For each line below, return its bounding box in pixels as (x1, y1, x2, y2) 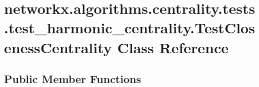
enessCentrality (4, 37, 112, 57)
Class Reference (117, 37, 228, 57)
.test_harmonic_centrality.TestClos (4, 17, 255, 38)
